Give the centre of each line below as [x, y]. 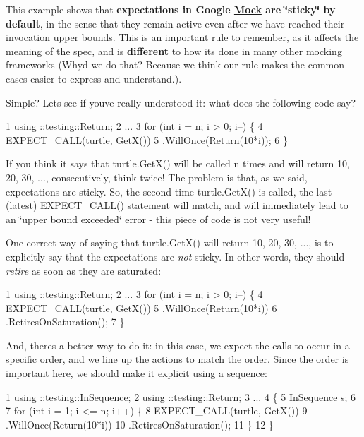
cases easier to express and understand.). [94, 78]
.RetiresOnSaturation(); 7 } [65, 322]
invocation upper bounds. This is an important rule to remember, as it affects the [182, 37]
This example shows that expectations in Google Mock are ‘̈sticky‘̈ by [171, 9]
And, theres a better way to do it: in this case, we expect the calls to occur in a [178, 345]
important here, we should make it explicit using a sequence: [136, 373]
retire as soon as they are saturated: [84, 270]
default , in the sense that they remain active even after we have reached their [175, 23]
